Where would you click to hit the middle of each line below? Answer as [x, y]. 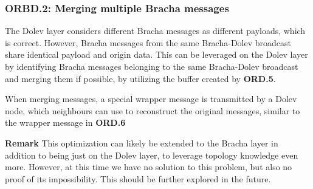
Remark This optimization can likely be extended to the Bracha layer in [142, 143]
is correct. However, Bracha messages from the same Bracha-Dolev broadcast [148, 42]
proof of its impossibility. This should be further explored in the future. [138, 178]
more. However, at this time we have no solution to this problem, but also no [149, 167]
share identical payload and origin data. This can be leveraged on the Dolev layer [156, 54]
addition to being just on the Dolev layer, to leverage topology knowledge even [152, 155]
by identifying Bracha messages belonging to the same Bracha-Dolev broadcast [152, 66]
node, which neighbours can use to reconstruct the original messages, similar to [153, 110]
